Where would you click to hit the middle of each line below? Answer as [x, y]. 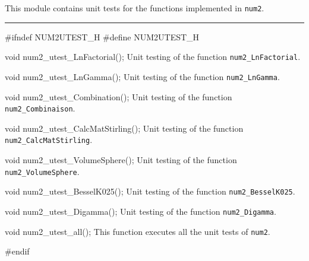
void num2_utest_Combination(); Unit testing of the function [119, 96]
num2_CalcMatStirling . [49, 140]
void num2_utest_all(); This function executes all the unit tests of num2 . [138, 231]
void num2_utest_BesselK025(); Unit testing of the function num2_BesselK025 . [150, 191]
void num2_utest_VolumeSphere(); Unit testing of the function [121, 160]
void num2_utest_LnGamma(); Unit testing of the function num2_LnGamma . [142, 76]
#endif [17, 251]
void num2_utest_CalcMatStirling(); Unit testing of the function [124, 128]
